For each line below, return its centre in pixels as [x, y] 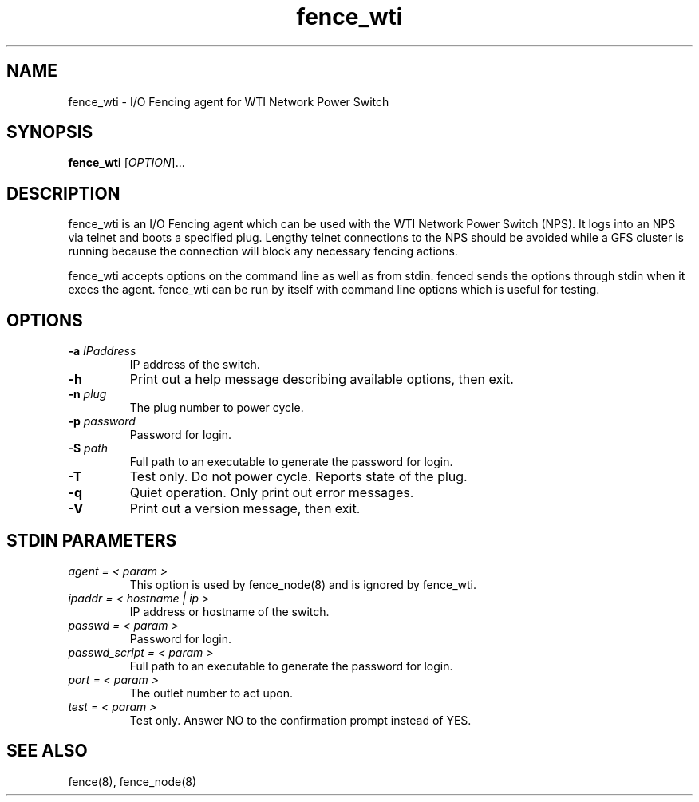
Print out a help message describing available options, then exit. [322, 379]
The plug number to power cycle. [217, 408]
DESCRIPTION [63, 193]
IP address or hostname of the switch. [229, 611]
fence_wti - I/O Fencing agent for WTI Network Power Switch [229, 101]
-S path [88, 448]
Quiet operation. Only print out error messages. [272, 493]
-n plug [87, 394]
